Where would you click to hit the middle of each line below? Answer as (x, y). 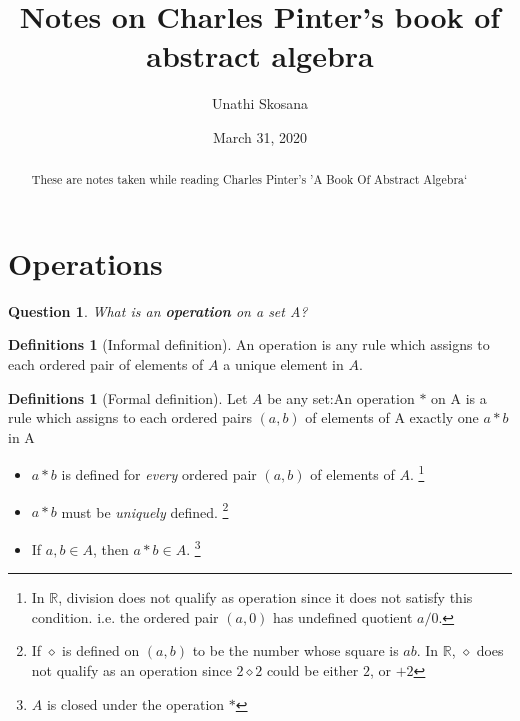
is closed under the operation (135, 703)
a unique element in (283, 364)
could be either (312, 669)
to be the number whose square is (295, 650)
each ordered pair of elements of (106, 364)
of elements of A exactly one (392, 417)
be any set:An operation (341, 397)
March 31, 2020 (260, 136)
